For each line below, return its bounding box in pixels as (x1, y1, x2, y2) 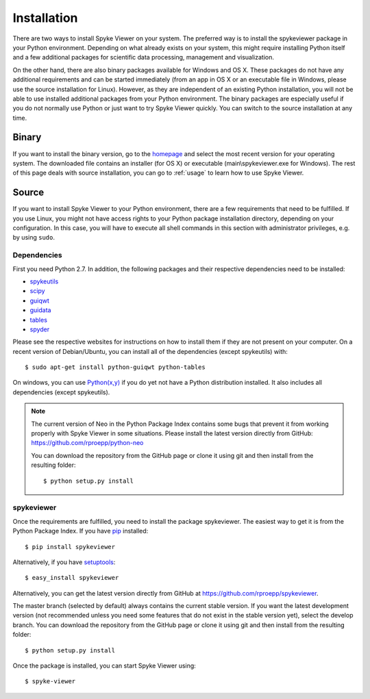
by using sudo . (12, 233, 55, 242)
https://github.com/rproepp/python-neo (31, 439, 144, 447)
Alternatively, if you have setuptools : (12, 558, 116, 566)
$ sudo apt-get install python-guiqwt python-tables (25, 364, 206, 371)
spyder (29, 325, 50, 333)
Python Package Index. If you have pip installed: (12, 527, 149, 535)
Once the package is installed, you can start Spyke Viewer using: (12, 661, 197, 670)
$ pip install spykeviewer (25, 543, 116, 550)
